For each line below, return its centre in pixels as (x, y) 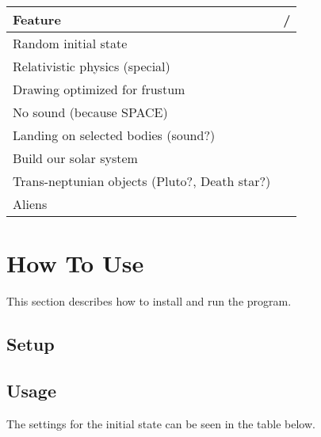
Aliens (30, 204)
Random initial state (70, 43)
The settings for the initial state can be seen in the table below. (161, 423)
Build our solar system (75, 158)
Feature (37, 19)
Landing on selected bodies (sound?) (114, 135)
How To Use (75, 263)
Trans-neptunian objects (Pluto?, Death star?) (142, 181)
